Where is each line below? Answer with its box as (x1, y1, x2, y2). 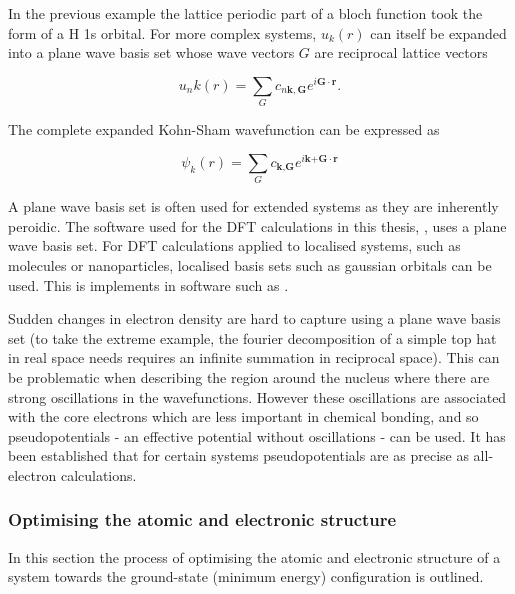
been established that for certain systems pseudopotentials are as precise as (8, 445, 469, 466)
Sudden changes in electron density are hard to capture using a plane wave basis (8, 308, 501, 329)
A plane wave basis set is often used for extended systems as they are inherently (8, 196, 499, 217)
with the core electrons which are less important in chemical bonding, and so (8, 406, 479, 427)
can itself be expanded (370, 22, 507, 43)
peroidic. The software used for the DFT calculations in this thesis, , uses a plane (8, 215, 507, 236)
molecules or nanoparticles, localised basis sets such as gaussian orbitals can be (8, 254, 492, 275)
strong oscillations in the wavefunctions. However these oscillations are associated (8, 386, 507, 407)
